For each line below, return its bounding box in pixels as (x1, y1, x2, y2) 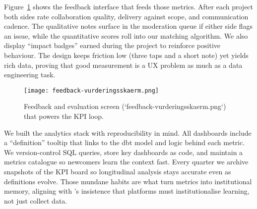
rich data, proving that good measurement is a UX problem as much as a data (4, 59, 243, 70)
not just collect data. (4, 195, 67, 206)
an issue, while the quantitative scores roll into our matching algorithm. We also (4, 30, 248, 41)
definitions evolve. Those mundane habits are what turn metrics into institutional (4, 176, 252, 186)
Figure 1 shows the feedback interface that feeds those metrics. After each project (4, 1, 254, 11)
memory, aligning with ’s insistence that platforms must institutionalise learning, (4, 186, 250, 196)
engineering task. (4, 69, 56, 80)
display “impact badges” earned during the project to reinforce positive (4, 40, 221, 51)
